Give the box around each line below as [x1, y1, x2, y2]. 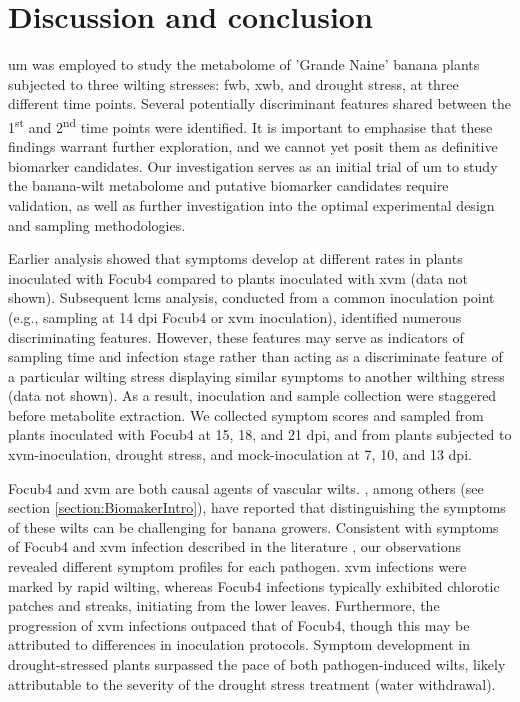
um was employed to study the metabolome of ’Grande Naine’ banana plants [8, 54, 480, 75]
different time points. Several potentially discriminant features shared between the [8, 93, 511, 114]
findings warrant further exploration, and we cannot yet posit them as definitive [8, 136, 498, 157]
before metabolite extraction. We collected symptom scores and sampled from [8, 404, 484, 425]
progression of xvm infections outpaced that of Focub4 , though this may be [8, 614, 470, 635]
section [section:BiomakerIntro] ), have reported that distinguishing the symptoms [8, 497, 506, 518]
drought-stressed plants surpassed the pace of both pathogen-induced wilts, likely [8, 654, 506, 674]
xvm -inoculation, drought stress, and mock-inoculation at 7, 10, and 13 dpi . [8, 444, 472, 465]
